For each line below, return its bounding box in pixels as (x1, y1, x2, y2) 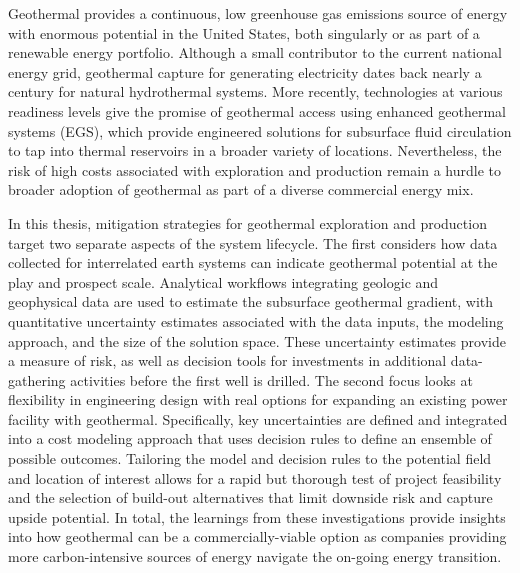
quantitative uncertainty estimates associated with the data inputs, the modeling (8, 310, 504, 331)
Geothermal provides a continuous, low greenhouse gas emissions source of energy (8, 3, 508, 23)
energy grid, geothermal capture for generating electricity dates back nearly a (8, 61, 482, 82)
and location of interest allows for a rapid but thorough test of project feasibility (8, 467, 502, 488)
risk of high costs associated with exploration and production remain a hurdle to (8, 159, 501, 180)
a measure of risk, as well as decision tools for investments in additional (8, 350, 447, 371)
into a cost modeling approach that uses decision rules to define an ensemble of (8, 428, 492, 449)
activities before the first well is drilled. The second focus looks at (70, 369, 473, 390)
